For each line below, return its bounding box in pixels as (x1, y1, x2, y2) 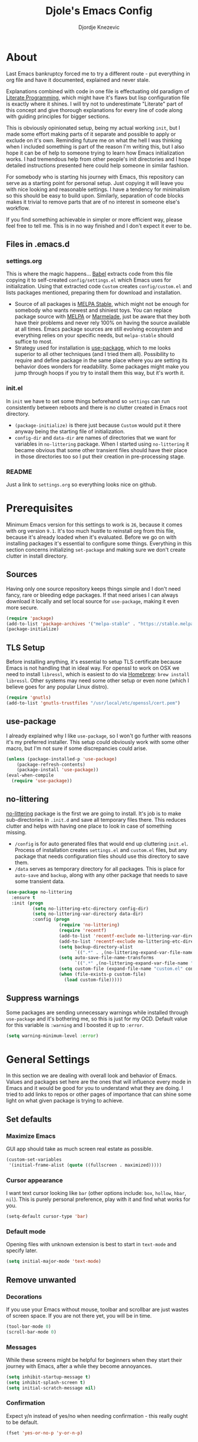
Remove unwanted (6, 1275, 77, 1285)
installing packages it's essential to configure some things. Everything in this (6, 539, 192, 546)
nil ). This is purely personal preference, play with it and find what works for (6, 1196, 190, 1203)
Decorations (6, 1292, 42, 1301)
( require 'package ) (6, 615, 54, 621)
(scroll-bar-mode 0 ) (6, 1329, 57, 1335)
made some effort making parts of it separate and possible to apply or (6, 130, 176, 137)
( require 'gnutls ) (6, 694, 51, 701)
